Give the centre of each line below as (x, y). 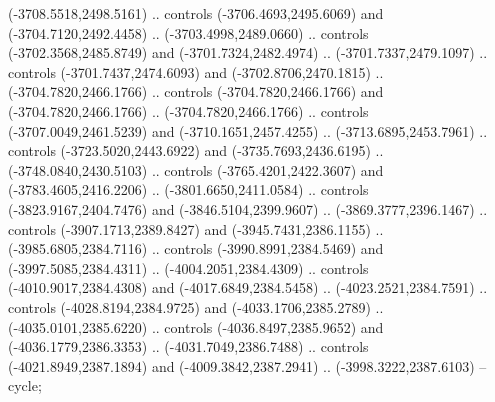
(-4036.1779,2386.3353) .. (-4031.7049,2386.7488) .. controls (188, 346)
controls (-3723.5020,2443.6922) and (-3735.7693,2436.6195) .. (196, 150)
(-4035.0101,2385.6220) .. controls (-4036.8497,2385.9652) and (196, 326)
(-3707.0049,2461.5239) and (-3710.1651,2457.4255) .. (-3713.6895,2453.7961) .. (248, 130)
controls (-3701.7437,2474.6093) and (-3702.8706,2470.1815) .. (196, 71)
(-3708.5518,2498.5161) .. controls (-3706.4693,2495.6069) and (196, 13)
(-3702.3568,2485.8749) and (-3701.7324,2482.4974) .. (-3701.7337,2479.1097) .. (248, 52)
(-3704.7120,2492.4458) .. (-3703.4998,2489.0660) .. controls (188, 32)
